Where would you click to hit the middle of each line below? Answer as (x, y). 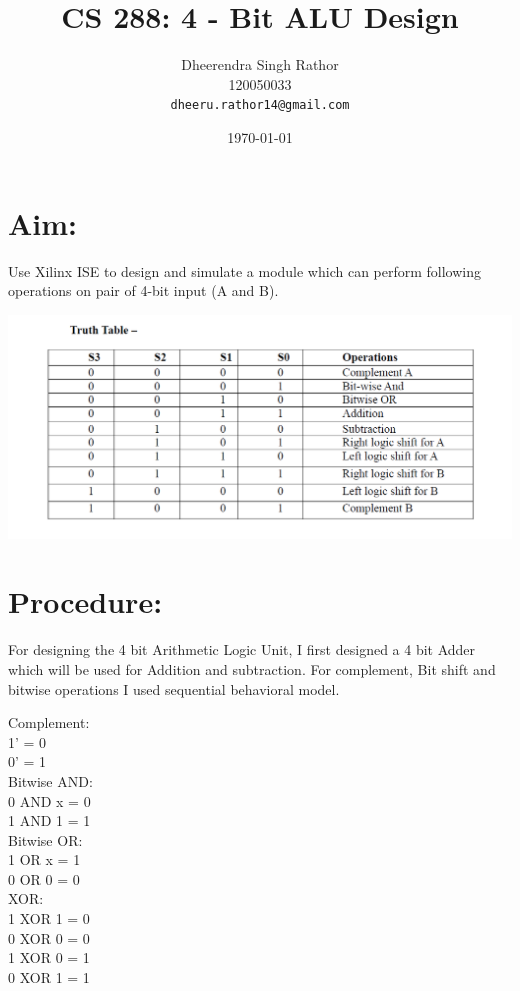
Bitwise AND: (50, 780)
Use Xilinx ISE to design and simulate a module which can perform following (245, 270)
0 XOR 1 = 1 (49, 976)
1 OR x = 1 (44, 859)
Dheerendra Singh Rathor (260, 64)
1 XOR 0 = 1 (49, 957)
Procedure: (85, 601)
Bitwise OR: (45, 839)
